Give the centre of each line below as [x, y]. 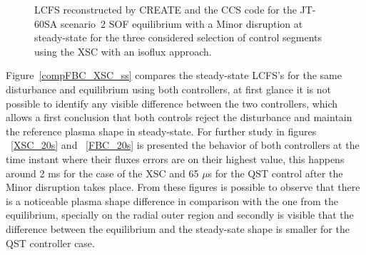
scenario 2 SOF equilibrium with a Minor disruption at [182, 23]
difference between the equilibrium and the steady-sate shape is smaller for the [178, 228]
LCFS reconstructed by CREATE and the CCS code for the [166, 9]
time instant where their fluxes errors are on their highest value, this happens [175, 158]
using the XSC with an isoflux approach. [123, 51]
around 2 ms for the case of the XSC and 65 [102, 173]
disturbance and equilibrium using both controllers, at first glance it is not [169, 89]
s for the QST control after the [275, 173]
